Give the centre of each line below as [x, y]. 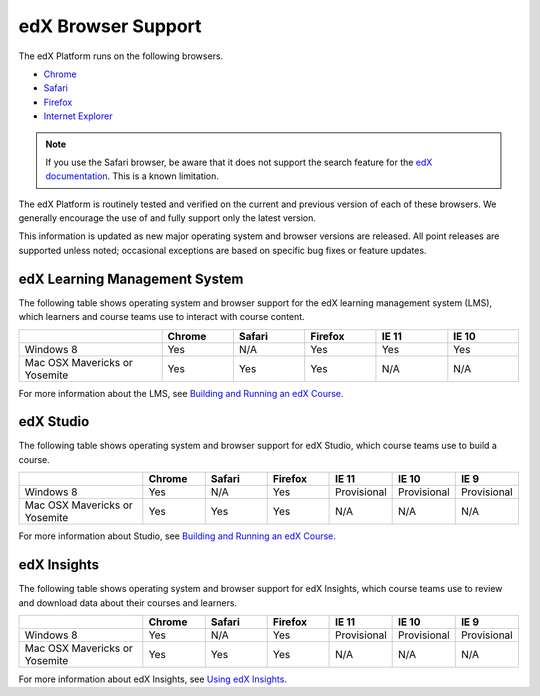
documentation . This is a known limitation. [132, 176]
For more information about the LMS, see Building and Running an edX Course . [181, 393]
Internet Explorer [78, 116]
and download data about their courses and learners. [128, 602]
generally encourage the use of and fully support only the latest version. [167, 218]
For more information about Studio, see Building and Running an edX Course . [177, 536]
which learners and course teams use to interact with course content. [161, 317]
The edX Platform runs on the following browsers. [121, 56]
